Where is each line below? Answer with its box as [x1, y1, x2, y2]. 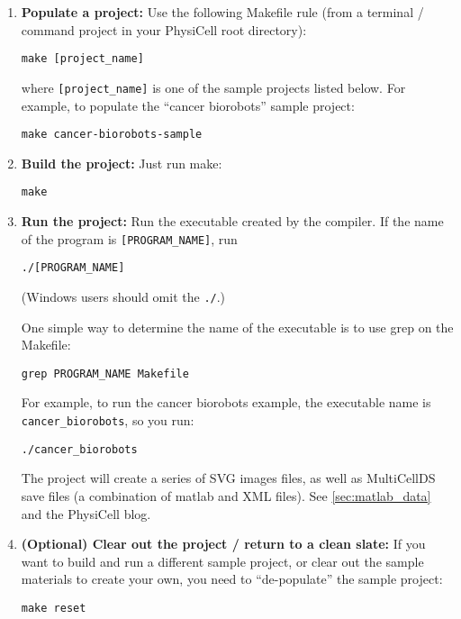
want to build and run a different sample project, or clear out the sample [21, 551, 424, 570]
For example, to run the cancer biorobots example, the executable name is [21, 393, 431, 412]
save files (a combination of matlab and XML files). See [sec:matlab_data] [21, 486, 431, 505]
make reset [21, 601, 86, 614]
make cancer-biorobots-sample [21, 128, 203, 141]
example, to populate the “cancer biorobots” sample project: [21, 96, 355, 114]
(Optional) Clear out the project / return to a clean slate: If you [21, 534, 426, 553]
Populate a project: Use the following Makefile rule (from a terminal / [21, 3, 424, 21]
